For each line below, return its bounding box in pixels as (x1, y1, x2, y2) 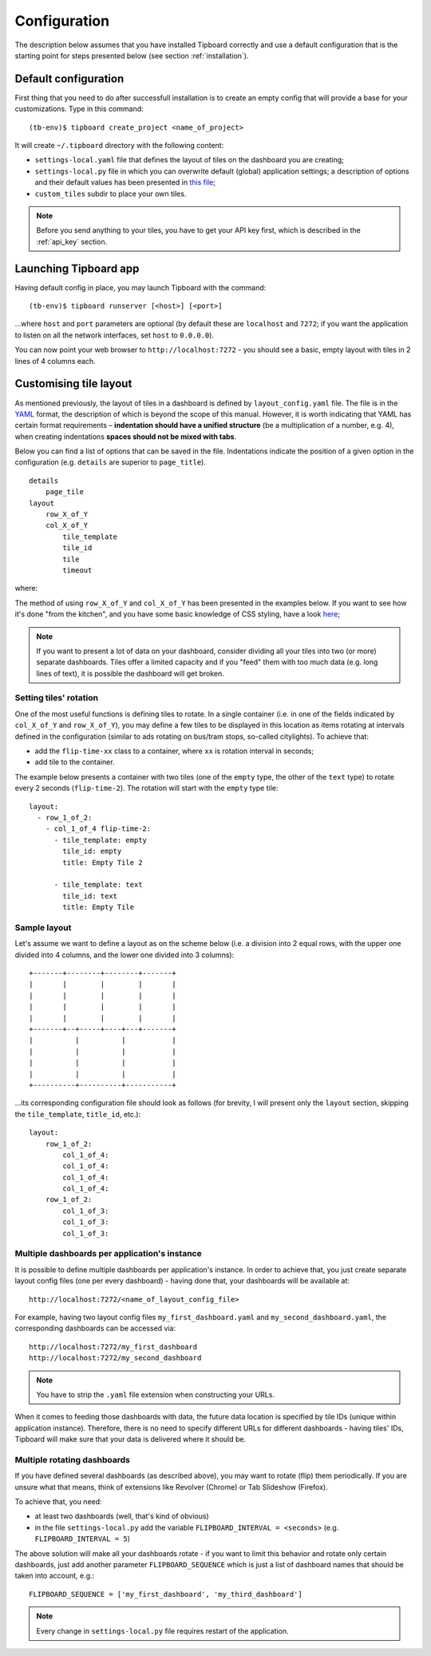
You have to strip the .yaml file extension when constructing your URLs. (36, 1390, 275, 1399)
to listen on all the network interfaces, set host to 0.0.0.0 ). (14, 330, 215, 340)
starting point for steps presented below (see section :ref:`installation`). (14, 50, 249, 60)
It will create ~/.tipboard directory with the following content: (14, 141, 224, 150)
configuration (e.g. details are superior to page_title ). (14, 457, 207, 467)
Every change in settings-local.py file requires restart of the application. (36, 1626, 289, 1635)
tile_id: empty (62, 847, 122, 856)
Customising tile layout (14, 377, 132, 391)
